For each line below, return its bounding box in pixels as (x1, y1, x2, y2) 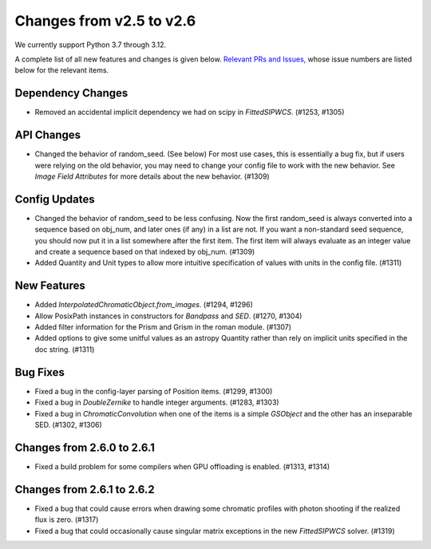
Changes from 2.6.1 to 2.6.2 (14, 483, 155, 496)
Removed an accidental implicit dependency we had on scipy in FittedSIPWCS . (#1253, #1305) (34, 108, 345, 117)
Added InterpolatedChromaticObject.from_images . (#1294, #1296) (34, 300, 253, 310)
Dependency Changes (14, 86, 129, 100)
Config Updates (14, 192, 95, 206)
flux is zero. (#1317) (34, 515, 99, 524)
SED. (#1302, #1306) (34, 420, 103, 429)
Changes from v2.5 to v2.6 (14, 12, 196, 30)
